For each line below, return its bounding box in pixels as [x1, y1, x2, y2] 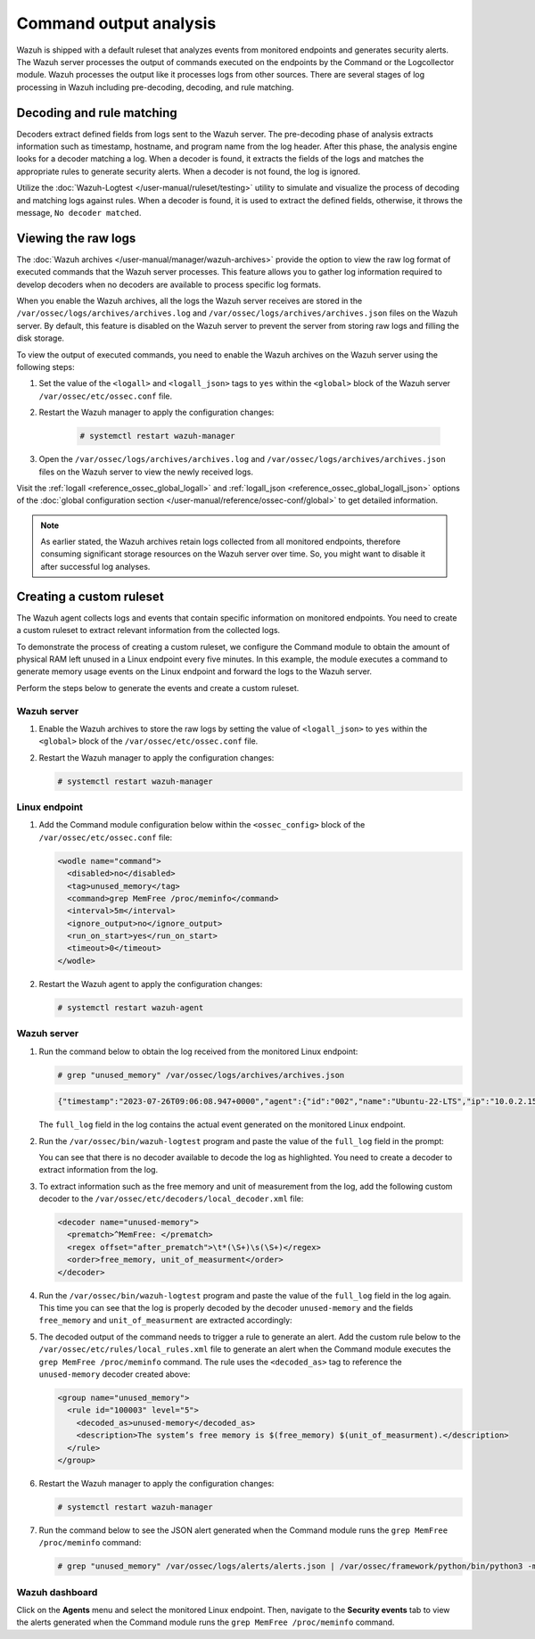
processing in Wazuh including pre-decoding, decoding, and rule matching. [16, 81, 294, 93]
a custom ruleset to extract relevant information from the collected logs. [16, 625, 281, 636]
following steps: [16, 362, 75, 372]
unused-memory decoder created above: [38, 1369, 191, 1380]
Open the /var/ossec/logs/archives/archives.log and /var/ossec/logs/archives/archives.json [38, 454, 446, 465]
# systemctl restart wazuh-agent [57, 1002, 204, 1012]
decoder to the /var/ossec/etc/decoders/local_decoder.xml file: [38, 1193, 304, 1204]
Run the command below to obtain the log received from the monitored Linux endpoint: [38, 1046, 358, 1057]
